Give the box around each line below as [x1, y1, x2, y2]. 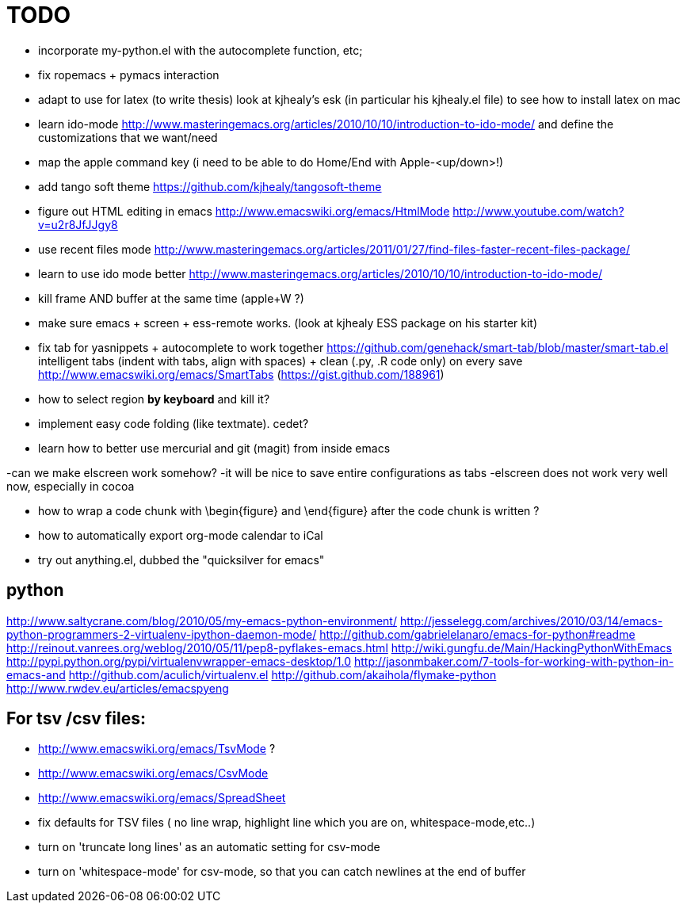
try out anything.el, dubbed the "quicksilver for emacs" [38, 552, 325, 567]
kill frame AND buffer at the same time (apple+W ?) [38, 291, 304, 305]
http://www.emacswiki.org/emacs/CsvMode [38, 766, 269, 781]
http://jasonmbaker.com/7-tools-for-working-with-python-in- [354, 654, 674, 668]
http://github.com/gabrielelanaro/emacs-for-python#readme [319, 627, 635, 641]
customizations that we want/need [38, 130, 218, 144]
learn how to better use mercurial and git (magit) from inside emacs [38, 441, 391, 455]
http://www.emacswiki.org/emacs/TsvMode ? [38, 742, 276, 756]
